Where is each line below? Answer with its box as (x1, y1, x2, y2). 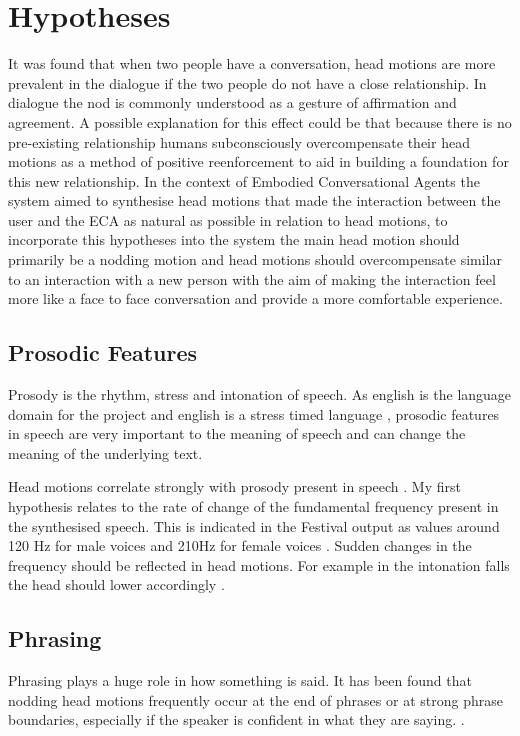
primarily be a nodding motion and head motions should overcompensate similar (8, 249, 503, 270)
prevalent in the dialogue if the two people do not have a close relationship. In (8, 72, 487, 93)
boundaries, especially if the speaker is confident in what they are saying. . (8, 709, 465, 730)
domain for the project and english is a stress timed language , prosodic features (8, 403, 500, 424)
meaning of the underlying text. (8, 442, 203, 463)
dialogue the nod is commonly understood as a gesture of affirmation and (8, 92, 457, 113)
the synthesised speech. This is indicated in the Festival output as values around (8, 515, 500, 536)
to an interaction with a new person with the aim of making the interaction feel (8, 268, 496, 289)
